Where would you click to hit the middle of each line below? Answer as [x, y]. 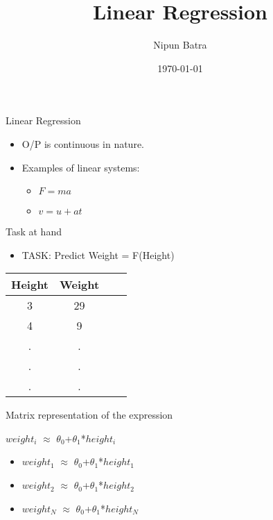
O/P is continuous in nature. [83, 143]
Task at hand [34, 232]
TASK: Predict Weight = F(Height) [98, 254]
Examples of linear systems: [81, 167]
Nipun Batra [180, 45]
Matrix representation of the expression [89, 415]
